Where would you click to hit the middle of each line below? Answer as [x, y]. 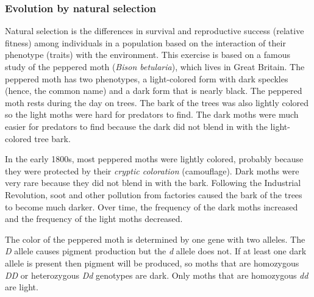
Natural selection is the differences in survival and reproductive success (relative [155, 31]
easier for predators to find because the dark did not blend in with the [136, 126]
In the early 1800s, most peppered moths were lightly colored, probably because [154, 159]
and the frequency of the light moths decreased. [94, 219]
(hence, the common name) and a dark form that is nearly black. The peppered [154, 91]
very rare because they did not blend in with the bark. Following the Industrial [153, 183]
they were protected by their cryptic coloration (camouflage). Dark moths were [152, 170]
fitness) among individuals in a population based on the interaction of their [145, 42]
